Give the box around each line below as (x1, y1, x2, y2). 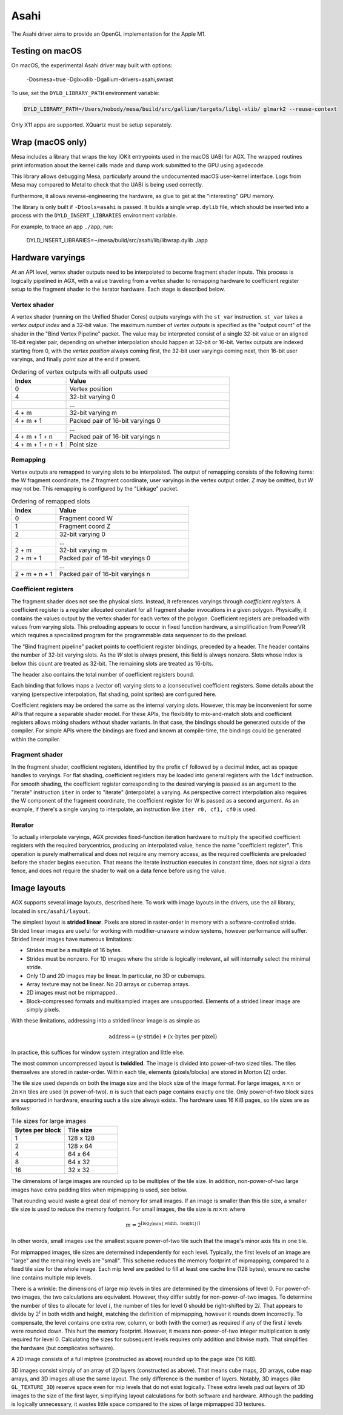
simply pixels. (26, 1006, 61, 1013)
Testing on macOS (11, 46, 82, 56)
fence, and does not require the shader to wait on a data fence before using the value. (11, 867, 227, 875)
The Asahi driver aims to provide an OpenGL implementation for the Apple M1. (11, 30, 206, 38)
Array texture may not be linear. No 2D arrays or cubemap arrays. (26, 980, 190, 987)
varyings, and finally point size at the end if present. (11, 356, 141, 363)
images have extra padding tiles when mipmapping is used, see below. (11, 1186, 188, 1193)
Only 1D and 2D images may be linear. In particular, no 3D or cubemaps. (26, 972, 206, 979)
